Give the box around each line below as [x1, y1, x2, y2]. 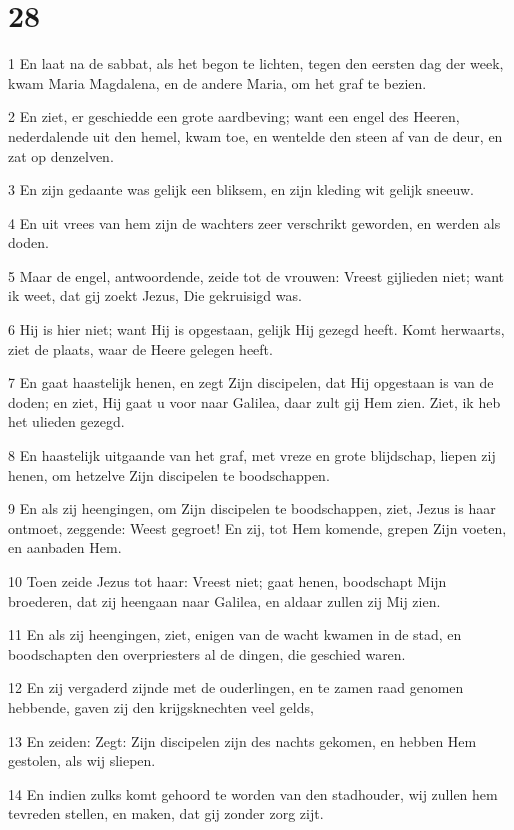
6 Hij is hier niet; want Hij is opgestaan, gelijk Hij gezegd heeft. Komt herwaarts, [8, 319, 505, 340]
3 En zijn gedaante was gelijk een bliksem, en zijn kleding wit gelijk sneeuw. [8, 179, 474, 200]
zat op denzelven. [8, 145, 114, 166]
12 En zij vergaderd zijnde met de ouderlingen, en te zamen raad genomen [8, 677, 464, 698]
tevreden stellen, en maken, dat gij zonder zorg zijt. [8, 803, 324, 824]
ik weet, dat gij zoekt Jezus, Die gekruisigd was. [8, 285, 302, 306]
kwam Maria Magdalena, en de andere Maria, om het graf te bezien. [8, 72, 427, 93]
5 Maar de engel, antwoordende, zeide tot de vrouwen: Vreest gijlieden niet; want [8, 265, 505, 286]
